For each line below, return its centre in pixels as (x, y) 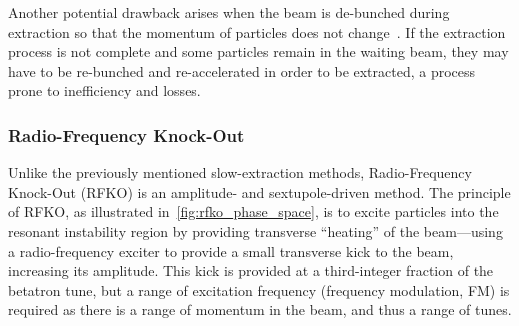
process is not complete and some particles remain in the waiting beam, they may (258, 51)
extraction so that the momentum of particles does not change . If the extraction (257, 31)
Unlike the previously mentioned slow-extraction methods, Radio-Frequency (240, 172)
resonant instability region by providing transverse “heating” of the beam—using (255, 230)
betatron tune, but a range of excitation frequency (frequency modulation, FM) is (259, 289)
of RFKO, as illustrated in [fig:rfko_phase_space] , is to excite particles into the (253, 211)
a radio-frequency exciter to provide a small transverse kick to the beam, (231, 250)
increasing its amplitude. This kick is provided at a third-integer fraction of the (251, 270)
